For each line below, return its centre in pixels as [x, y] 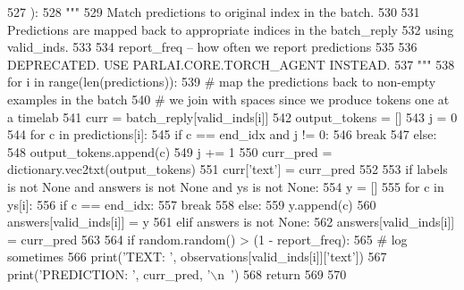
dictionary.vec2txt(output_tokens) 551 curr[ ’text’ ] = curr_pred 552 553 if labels [228, 169]
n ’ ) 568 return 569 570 [282, 273]
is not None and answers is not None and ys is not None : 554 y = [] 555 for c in [226, 186]
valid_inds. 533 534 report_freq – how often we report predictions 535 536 [212, 47]
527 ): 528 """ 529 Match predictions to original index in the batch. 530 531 [214, 12]
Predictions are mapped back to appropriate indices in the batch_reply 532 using [231, 29]
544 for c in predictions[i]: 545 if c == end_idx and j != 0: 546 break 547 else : [222, 134]
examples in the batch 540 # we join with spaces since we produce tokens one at [228, 99]
